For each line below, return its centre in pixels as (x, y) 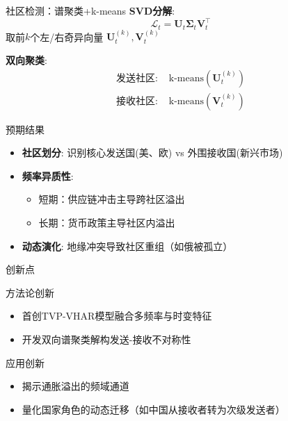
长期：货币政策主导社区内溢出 (107, 222)
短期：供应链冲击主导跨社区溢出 (112, 199)
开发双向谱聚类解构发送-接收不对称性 (106, 339)
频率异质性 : (48, 175)
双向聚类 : (26, 59)
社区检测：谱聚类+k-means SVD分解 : (90, 10)
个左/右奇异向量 (67, 36)
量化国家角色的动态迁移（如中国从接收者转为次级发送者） (153, 409)
